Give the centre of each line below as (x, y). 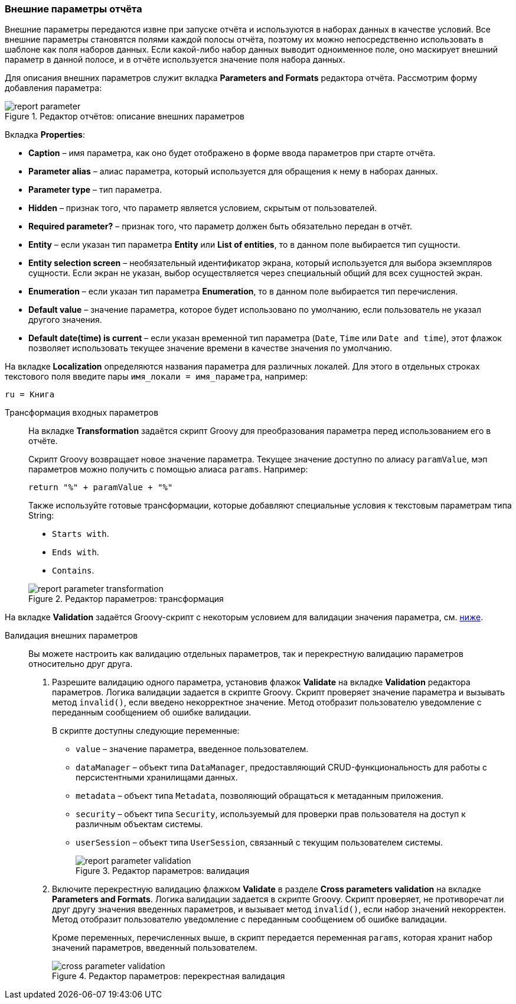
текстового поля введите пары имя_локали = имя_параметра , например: (156, 377)
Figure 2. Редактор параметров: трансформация (126, 599)
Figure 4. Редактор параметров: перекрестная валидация (169, 976)
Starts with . (81, 534)
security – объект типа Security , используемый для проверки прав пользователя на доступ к (271, 814)
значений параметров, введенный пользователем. (155, 948)
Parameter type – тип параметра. (95, 190)
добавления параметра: (53, 88)
